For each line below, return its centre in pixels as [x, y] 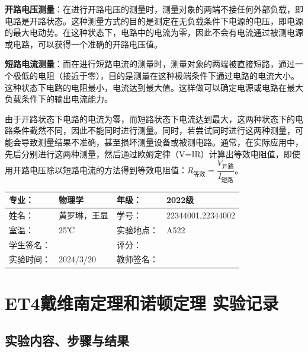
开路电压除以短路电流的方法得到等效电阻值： [100, 169]
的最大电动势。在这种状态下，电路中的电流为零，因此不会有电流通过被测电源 [154, 32]
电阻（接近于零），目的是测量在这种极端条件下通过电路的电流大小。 [168, 75]
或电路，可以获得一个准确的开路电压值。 [84, 44]
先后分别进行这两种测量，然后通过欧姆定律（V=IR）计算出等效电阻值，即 [148, 153]
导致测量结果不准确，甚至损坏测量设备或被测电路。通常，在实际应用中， [162, 142]
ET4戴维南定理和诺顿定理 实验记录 [142, 302]
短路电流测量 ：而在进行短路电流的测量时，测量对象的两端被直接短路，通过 [150, 64]
